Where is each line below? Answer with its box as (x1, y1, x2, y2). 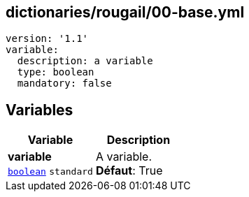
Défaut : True (95, 163, 163, 178)
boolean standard (8, 166, 93, 177)
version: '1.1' (6, 33, 89, 45)
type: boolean (17, 66, 94, 78)
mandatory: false (17, 78, 112, 89)
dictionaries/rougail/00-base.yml (6, 3, 245, 21)
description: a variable (17, 55, 153, 67)
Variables (6, 101, 73, 119)
